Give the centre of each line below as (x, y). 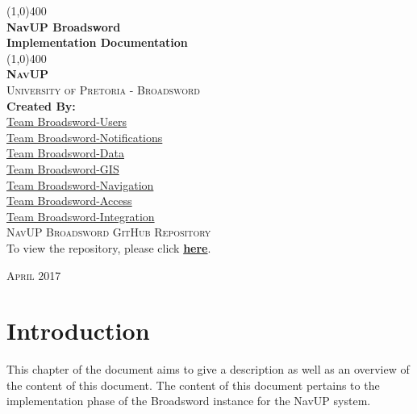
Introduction (78, 330)
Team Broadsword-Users (67, 121)
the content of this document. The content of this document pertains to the (193, 385)
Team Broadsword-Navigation (80, 184)
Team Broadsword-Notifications (85, 137)
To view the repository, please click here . (109, 247)
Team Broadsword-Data (65, 153)
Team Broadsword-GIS (63, 168)
